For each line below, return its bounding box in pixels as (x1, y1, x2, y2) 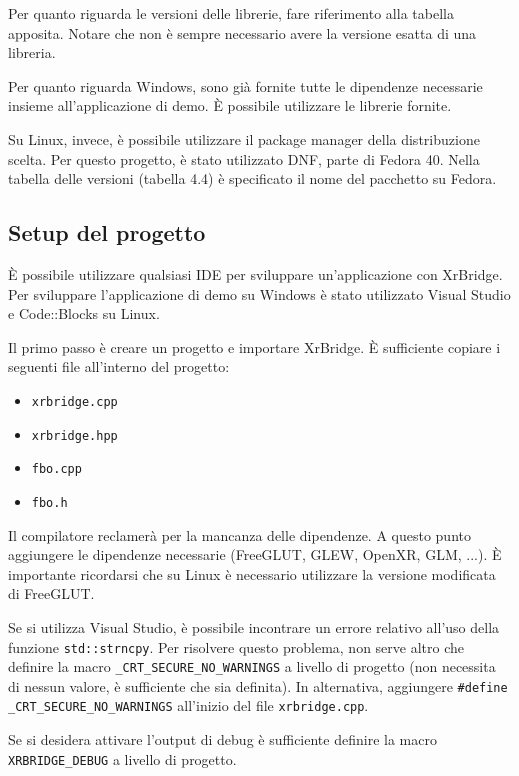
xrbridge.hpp (31, 428, 118, 443)
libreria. (8, 42, 56, 63)
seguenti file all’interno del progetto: (8, 356, 230, 377)
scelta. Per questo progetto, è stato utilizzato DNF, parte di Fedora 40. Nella (8, 148, 480, 169)
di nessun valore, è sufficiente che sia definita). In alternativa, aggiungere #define (8, 675, 508, 696)
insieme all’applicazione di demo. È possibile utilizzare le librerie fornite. (8, 95, 452, 116)
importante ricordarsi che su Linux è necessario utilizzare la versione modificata (8, 563, 496, 584)
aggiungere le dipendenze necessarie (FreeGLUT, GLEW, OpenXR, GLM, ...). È (8, 544, 502, 565)
